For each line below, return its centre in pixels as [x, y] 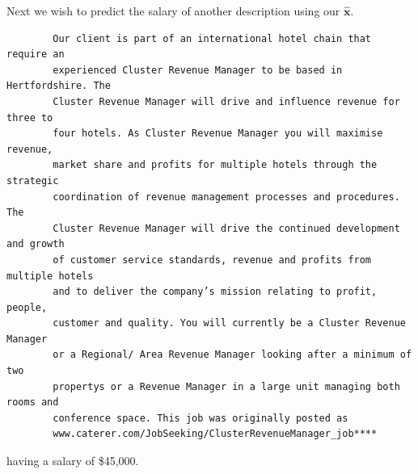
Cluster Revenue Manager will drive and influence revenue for [226, 101]
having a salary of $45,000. [73, 461]
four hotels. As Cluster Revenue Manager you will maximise [218, 134]
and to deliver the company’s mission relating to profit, [215, 292]
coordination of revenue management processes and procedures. [226, 197]
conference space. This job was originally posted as [201, 418]
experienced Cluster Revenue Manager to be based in [198, 70]
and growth [36, 244]
